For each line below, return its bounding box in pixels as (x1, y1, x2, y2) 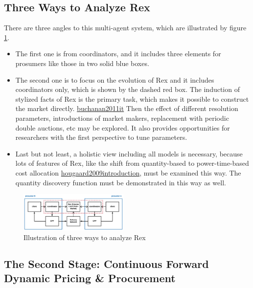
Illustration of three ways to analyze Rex (23, 232, 146, 243)
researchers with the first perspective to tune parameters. (15, 132, 187, 142)
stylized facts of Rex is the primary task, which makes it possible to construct (15, 93, 249, 104)
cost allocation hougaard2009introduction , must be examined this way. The (15, 167, 241, 177)
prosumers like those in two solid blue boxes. (15, 58, 149, 68)
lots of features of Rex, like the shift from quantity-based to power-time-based (15, 158, 249, 168)
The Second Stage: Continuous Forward (4, 256, 209, 271)
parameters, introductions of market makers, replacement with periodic (15, 112, 229, 123)
